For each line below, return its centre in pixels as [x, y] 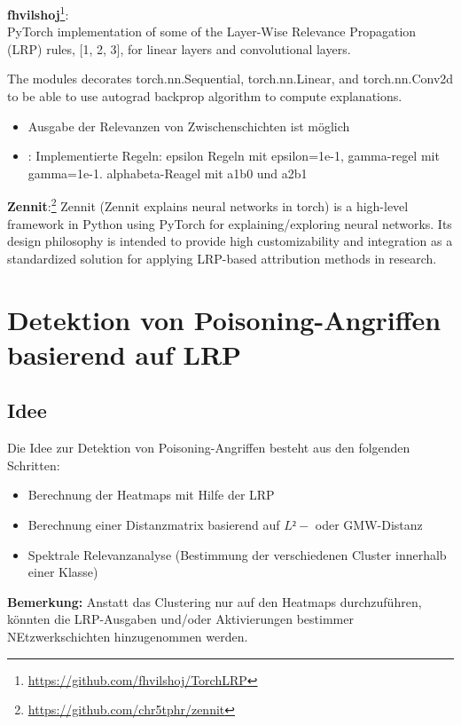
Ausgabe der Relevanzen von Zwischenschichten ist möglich [189, 126]
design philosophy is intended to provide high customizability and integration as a [230, 241]
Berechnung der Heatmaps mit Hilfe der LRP [151, 495]
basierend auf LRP [125, 354]
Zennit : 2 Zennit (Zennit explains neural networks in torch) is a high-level [208, 205]
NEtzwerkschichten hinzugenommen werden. [128, 636]
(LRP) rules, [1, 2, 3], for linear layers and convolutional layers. [179, 48]
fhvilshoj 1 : [38, 13]
